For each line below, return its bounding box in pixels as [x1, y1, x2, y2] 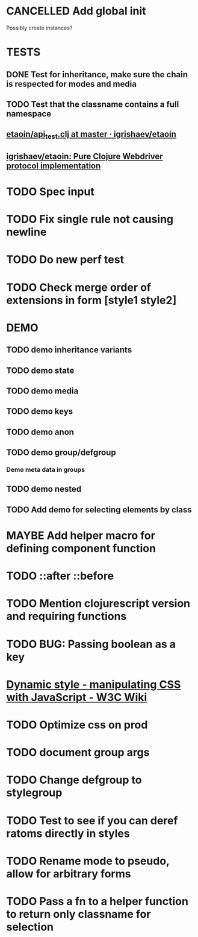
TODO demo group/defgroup [6, 448, 116, 458]
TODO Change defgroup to [6, 773, 142, 787]
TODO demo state [6, 365, 75, 375]
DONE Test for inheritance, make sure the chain [6, 69, 188, 80]
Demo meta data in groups [6, 466, 85, 474]
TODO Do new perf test [6, 253, 125, 267]
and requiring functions [6, 609, 127, 623]
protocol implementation [6, 160, 101, 171]
